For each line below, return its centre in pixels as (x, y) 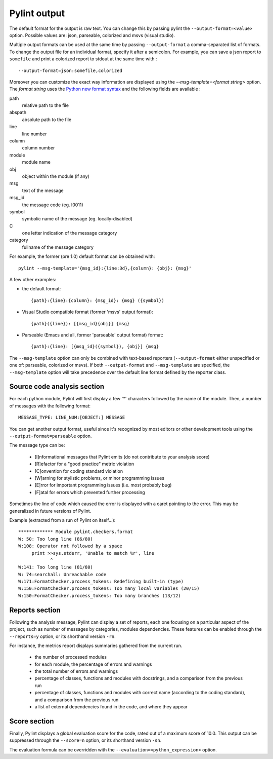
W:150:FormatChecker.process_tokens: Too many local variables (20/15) (109, 589)
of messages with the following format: (50, 406)
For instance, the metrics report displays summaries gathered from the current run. (96, 646)
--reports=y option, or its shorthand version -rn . (62, 636)
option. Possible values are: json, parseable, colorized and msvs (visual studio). (92, 35)
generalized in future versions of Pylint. (50, 511)
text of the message (43, 191)
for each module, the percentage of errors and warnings (93, 664)
